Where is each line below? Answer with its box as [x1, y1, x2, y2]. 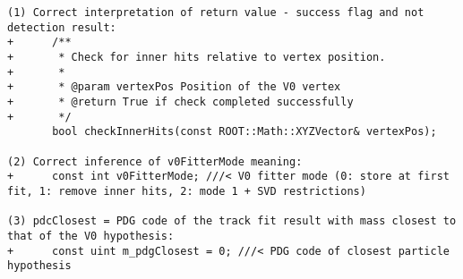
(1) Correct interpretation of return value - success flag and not [7, 6, 424, 19]
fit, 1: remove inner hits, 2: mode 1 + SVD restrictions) [7, 184, 366, 198]
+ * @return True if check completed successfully [7, 95, 354, 108]
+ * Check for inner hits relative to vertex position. [7, 50, 386, 63]
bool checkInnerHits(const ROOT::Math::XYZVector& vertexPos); [52, 125, 437, 139]
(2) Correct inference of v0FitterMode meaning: [7, 155, 303, 168]
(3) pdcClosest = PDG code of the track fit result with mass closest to [7, 215, 457, 228]
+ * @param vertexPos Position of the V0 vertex [7, 80, 341, 94]
